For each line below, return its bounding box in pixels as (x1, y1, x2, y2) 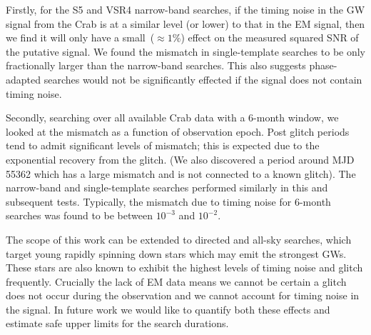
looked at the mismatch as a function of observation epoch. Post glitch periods (6, 124, 350, 139)
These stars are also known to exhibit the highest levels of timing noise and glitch (6, 260, 363, 275)
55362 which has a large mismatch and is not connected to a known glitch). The (6, 166, 356, 181)
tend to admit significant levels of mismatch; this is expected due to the (6, 138, 320, 153)
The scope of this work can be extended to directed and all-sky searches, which (6, 231, 352, 246)
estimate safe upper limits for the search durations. (6, 316, 229, 331)
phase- (309, 58, 337, 73)
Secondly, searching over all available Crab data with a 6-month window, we (6, 110, 339, 125)
